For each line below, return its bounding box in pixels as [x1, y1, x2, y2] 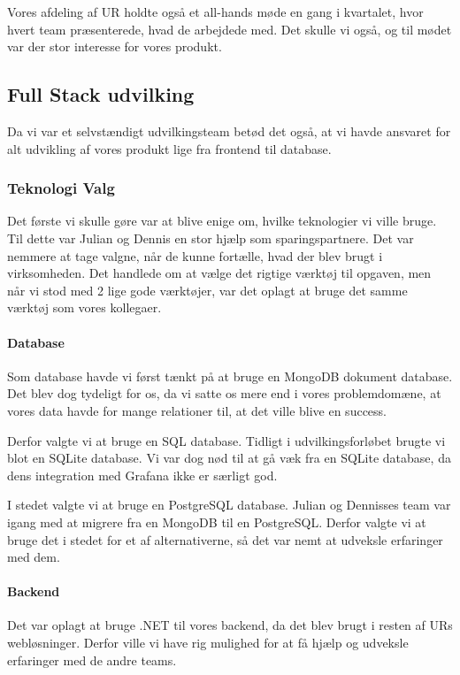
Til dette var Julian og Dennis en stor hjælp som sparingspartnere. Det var [7, 228, 414, 247]
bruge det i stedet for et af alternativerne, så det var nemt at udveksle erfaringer [7, 530, 443, 548]
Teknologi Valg [7, 177, 115, 199]
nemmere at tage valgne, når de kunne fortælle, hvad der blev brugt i [7, 246, 383, 265]
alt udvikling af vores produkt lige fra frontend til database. [7, 139, 332, 157]
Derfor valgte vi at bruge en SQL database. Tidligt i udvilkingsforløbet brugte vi [7, 431, 446, 449]
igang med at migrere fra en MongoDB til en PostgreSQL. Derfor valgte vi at [7, 512, 426, 531]
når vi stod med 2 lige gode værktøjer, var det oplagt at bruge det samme [7, 280, 408, 299]
